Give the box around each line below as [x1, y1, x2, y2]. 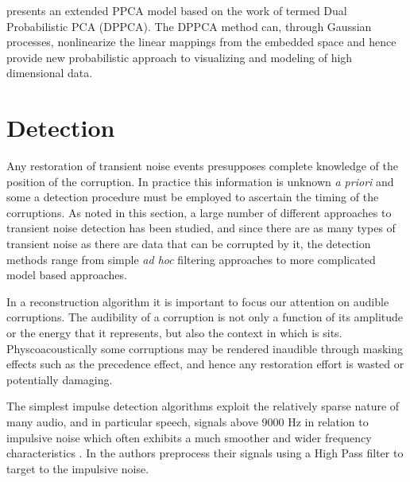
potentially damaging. [6, 371, 113, 387]
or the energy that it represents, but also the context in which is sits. [6, 325, 342, 341]
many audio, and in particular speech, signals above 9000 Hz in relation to [6, 414, 369, 430]
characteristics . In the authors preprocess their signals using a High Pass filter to [6, 445, 404, 461]
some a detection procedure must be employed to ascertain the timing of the [6, 189, 379, 205]
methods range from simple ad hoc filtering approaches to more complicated [6, 251, 376, 267]
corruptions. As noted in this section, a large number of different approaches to [6, 204, 392, 220]
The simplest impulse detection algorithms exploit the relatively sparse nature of [6, 398, 400, 414]
